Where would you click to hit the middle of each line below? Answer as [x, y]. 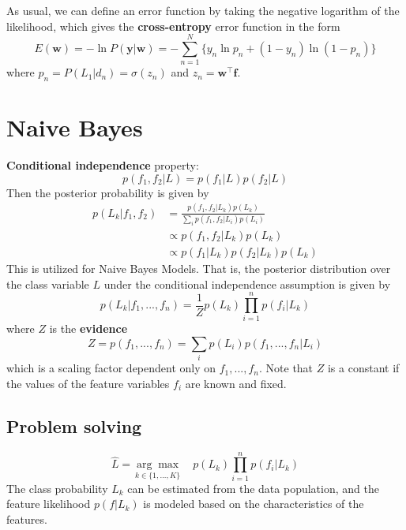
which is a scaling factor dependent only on [111, 368]
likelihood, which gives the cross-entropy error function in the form [173, 26]
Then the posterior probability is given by [108, 192]
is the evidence [88, 328]
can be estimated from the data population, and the [253, 488]
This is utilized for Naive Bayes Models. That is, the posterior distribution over [199, 269]
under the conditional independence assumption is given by [247, 284]
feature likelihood [49, 504]
